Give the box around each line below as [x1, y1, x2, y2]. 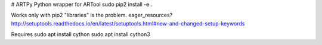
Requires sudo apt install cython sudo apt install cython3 [11, 31, 150, 38]
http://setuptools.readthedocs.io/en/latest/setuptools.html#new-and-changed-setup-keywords [11, 20, 245, 27]
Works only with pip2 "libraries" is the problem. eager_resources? [11, 12, 173, 19]
